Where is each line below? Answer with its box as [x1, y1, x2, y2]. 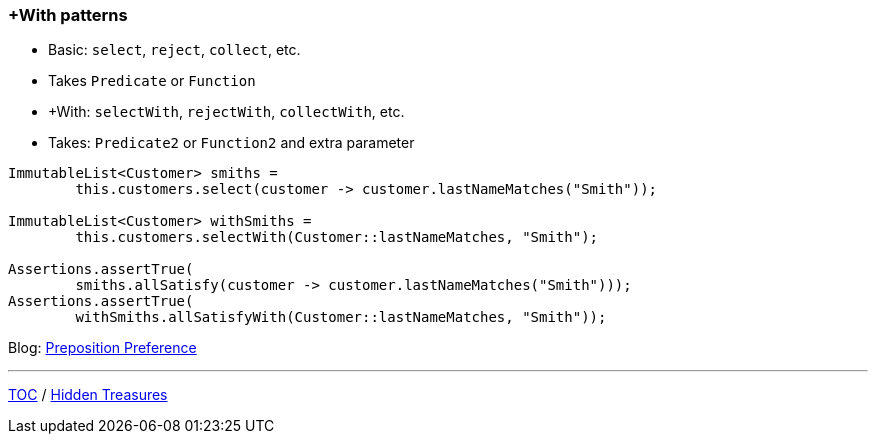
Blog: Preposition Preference [8, 339, 197, 357]
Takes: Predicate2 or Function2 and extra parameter [48, 134, 415, 152]
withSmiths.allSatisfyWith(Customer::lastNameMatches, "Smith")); [75, 309, 607, 326]
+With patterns [8, 5, 128, 25]
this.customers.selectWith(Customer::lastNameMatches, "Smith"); [75, 229, 599, 246]
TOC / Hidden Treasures [8, 386, 168, 404]
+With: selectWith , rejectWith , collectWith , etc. [48, 103, 405, 121]
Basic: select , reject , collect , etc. [48, 41, 301, 59]
